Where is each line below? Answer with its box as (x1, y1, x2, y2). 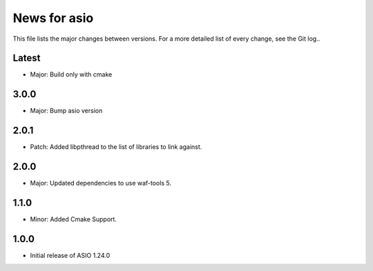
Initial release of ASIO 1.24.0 (30, 251, 111, 259)
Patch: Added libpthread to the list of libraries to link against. (30, 143, 202, 151)
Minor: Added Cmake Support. (30, 215, 117, 223)
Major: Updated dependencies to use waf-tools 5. (30, 179, 172, 188)
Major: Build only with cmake (30, 70, 113, 79)
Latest (12, 52, 41, 64)
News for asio (12, 10, 94, 26)
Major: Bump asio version (30, 107, 103, 115)
